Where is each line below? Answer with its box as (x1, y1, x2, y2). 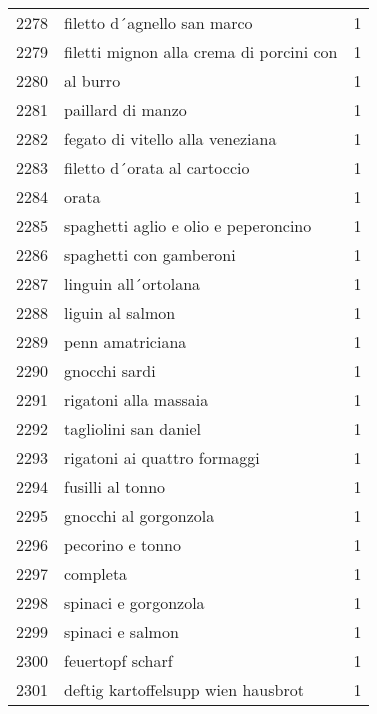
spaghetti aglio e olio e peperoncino (64, 214, 312, 237)
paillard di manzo (64, 98, 187, 121)
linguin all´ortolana (64, 272, 201, 295)
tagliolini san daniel (64, 417, 202, 440)
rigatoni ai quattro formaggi (64, 446, 260, 469)
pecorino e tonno (64, 533, 181, 556)
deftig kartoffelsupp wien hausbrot (64, 678, 304, 701)
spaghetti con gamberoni (64, 243, 236, 266)
